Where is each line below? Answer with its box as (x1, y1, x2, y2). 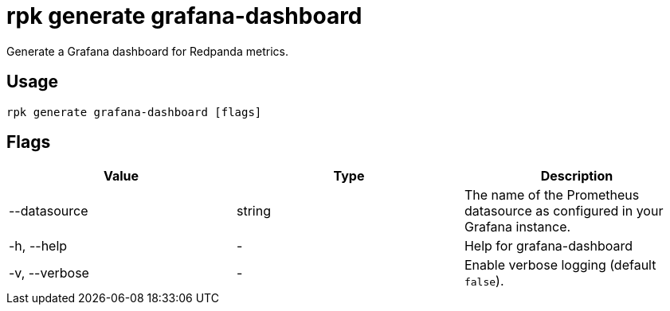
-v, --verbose (9, 265, 89, 282)
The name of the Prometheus (464, 187, 640, 204)
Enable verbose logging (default (464, 257, 656, 274)
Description (540, 168, 613, 185)
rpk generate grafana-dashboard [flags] (6, 105, 262, 119)
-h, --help (9, 238, 68, 255)
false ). (464, 273, 504, 290)
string (236, 203, 271, 220)
